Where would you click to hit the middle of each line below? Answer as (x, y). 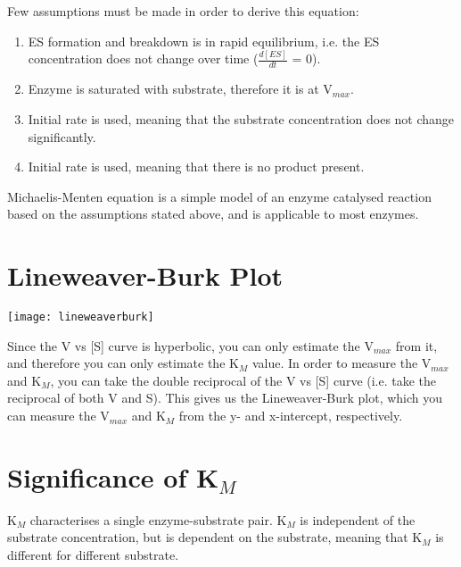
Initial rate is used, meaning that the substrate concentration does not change (241, 118)
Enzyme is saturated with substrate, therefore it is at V (180, 89)
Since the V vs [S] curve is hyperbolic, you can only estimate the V (190, 345)
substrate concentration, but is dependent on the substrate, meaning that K (215, 537)
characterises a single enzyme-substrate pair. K (158, 519)
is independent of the (358, 519)
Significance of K (113, 476)
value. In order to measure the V (342, 363)
